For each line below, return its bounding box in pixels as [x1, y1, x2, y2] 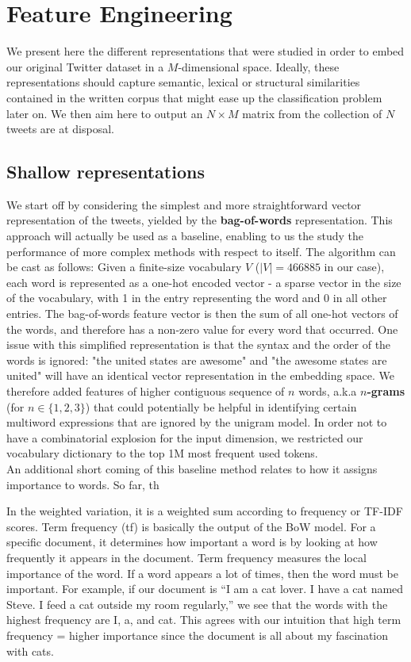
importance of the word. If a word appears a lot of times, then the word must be [6, 564, 398, 581]
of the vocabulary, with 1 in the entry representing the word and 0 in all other [6, 289, 387, 306]
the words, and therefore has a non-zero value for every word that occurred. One [6, 320, 398, 337]
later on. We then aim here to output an [6, 105, 203, 121]
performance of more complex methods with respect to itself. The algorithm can [6, 243, 396, 259]
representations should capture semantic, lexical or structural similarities [6, 74, 360, 90]
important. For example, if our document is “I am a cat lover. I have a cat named [6, 580, 404, 597]
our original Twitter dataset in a [6, 58, 164, 75]
